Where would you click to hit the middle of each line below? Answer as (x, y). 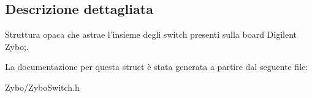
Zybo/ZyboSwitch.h (42, 87)
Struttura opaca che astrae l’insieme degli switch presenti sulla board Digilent (151, 34)
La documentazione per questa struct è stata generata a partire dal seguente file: (157, 67)
